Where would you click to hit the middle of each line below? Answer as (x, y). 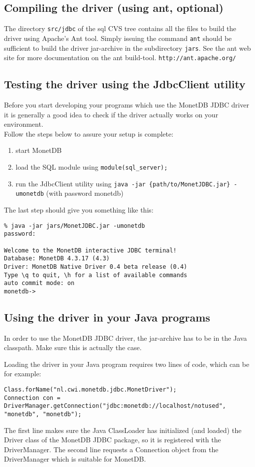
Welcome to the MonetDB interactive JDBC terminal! (90, 250)
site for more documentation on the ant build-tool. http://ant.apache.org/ (120, 57)
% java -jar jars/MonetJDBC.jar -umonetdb (75, 226)
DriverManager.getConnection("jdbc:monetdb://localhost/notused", (115, 406)
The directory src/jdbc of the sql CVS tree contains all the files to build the (120, 28)
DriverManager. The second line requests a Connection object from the (111, 449)
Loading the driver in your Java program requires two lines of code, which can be (127, 364)
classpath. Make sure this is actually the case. (73, 347)
